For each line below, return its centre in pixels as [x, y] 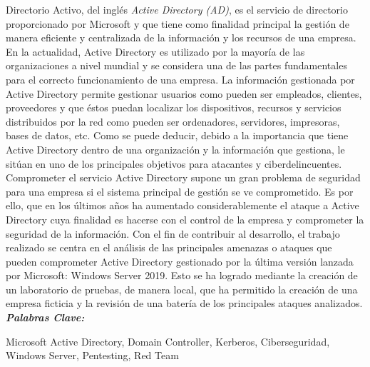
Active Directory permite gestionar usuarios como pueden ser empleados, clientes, [184, 93]
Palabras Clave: [45, 317]
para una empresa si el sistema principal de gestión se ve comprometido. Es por [180, 191]
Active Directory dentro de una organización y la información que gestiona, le [175, 149]
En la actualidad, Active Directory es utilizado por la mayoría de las [155, 51]
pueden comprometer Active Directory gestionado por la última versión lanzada [180, 261]
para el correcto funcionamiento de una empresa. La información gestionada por [180, 79]
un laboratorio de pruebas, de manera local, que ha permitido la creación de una [182, 289]
